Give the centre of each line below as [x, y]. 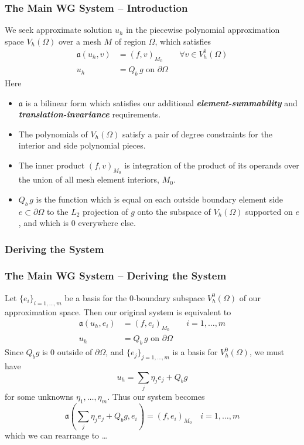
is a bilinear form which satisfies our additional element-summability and [161, 102]
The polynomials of [53, 134]
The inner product [52, 165]
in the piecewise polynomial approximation [203, 30]
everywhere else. [107, 223]
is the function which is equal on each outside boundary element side [160, 199]
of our [250, 297]
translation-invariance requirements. [90, 114]
